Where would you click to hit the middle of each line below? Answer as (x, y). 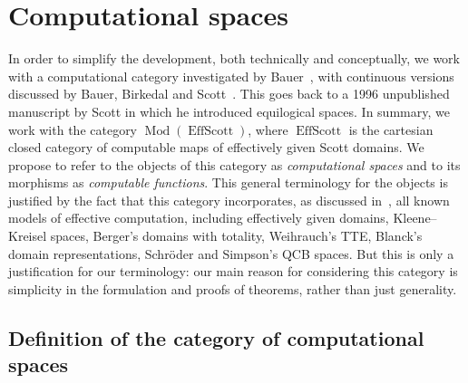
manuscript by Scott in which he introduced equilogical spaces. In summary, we (229, 111)
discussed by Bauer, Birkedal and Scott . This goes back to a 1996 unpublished (229, 94)
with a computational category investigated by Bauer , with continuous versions (231, 76)
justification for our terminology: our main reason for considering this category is (233, 271)
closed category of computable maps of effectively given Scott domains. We (216, 147)
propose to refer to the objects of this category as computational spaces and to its (234, 164)
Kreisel (28, 236)
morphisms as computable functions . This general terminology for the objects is (228, 182)
